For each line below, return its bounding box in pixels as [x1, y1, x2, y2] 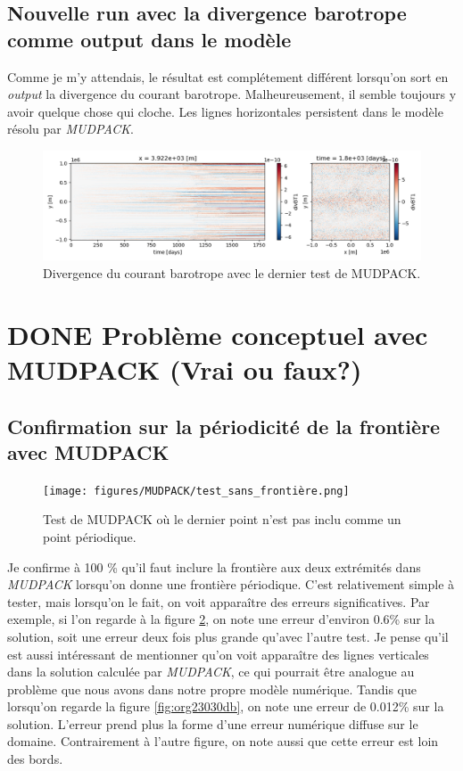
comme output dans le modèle [7, 25, 292, 53]
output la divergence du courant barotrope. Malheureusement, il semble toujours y [7, 85, 457, 103]
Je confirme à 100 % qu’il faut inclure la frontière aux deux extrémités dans [7, 557, 421, 576]
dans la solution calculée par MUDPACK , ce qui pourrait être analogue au [7, 662, 415, 681]
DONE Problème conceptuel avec [7, 316, 428, 352]
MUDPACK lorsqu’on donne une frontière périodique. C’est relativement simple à [7, 575, 455, 594]
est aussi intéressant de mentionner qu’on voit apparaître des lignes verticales [7, 644, 429, 663]
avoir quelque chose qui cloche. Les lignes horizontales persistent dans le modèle [7, 102, 443, 120]
